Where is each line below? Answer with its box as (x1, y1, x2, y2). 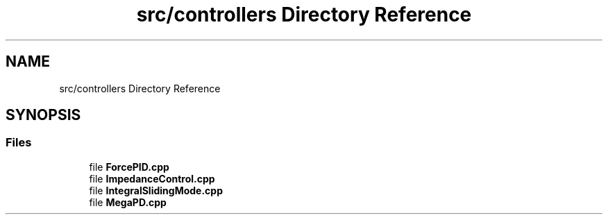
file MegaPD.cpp (89, 196, 167, 208)
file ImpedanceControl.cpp (89, 172, 215, 185)
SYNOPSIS (6, 106, 81, 124)
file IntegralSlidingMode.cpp (89, 184, 223, 196)
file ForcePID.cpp (89, 160, 169, 173)
